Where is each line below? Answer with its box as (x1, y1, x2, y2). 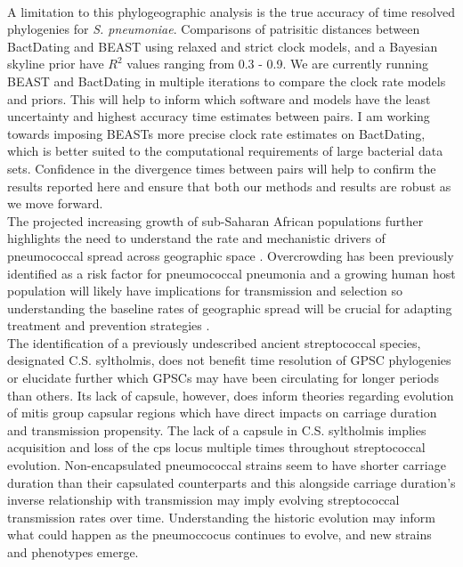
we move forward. (7, 194, 103, 213)
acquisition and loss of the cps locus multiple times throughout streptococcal (7, 438, 426, 457)
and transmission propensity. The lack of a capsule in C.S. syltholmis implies (7, 420, 426, 439)
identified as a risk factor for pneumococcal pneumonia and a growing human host (7, 263, 456, 282)
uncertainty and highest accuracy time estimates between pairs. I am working (7, 107, 430, 126)
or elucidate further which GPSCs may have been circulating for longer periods (7, 369, 439, 387)
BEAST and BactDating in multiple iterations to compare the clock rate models (7, 71, 446, 90)
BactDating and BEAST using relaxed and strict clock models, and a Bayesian (7, 36, 438, 55)
